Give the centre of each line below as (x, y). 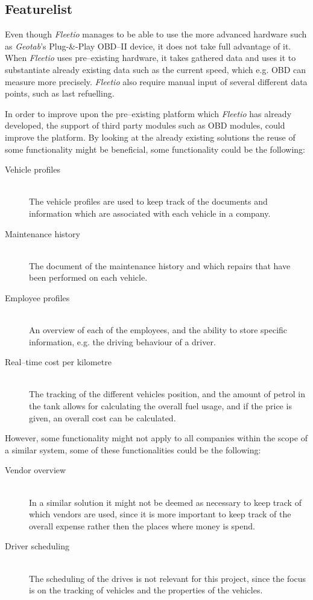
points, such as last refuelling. (60, 93)
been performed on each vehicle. (88, 277)
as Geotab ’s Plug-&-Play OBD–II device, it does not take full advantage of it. (148, 46)
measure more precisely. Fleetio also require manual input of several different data (156, 81)
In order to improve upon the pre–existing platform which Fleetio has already (148, 113)
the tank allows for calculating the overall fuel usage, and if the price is (160, 406)
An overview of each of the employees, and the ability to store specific (158, 330)
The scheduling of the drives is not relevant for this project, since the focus (168, 578)
